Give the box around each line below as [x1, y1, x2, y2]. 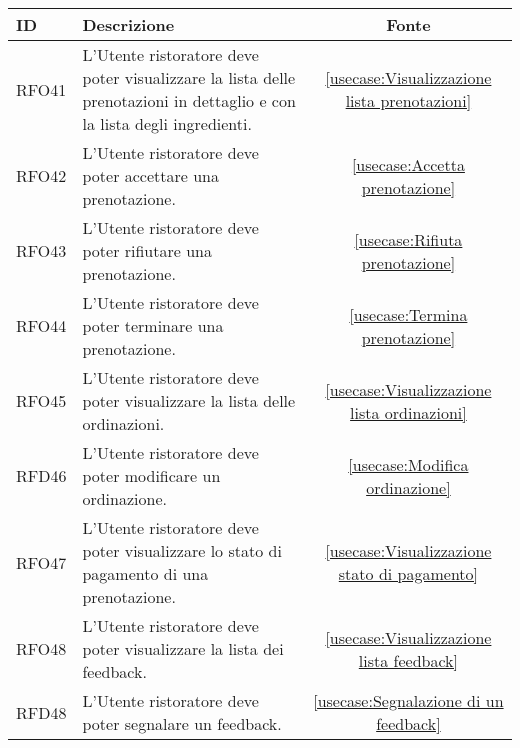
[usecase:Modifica [348, 452, 469, 476]
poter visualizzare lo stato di [82, 539, 282, 562]
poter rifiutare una [82, 239, 212, 262]
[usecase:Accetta [351, 152, 465, 176]
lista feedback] [358, 648, 458, 672]
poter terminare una [82, 314, 224, 337]
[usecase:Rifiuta [354, 227, 463, 251]
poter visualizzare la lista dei [82, 637, 284, 660]
